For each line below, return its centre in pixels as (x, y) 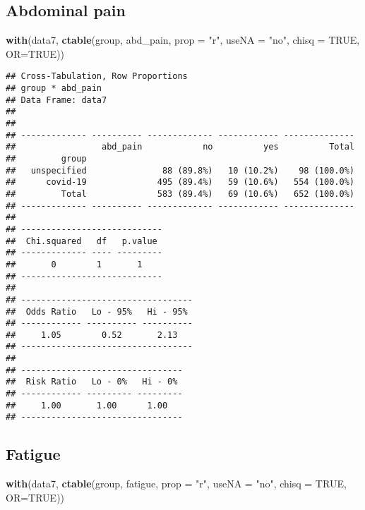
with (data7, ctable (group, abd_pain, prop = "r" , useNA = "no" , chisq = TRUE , (183, 40)
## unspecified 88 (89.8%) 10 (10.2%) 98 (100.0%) (180, 170)
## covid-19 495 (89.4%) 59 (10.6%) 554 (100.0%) (180, 182)
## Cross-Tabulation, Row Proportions (97, 77)
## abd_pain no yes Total (180, 147)
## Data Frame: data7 (56, 100)
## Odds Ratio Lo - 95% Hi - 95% (97, 311)
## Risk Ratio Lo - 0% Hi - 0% (92, 382)
